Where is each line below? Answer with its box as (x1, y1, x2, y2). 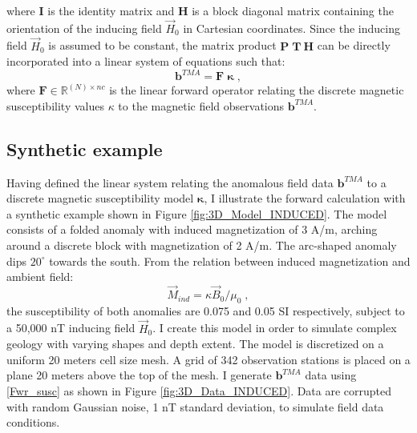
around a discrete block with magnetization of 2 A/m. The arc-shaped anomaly (6, 237, 397, 254)
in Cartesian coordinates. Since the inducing (183, 19, 400, 36)
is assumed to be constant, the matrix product (48, 37, 277, 54)
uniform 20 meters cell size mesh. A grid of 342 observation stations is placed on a (6, 351, 411, 367)
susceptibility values (6, 97, 104, 114)
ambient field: (6, 268, 74, 285)
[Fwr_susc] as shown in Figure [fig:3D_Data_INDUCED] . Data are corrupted (6, 383, 392, 399)
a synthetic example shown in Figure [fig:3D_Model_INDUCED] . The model (6, 205, 387, 222)
